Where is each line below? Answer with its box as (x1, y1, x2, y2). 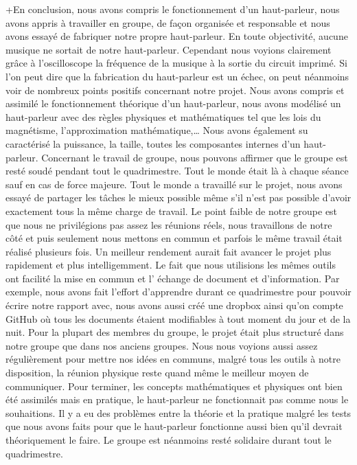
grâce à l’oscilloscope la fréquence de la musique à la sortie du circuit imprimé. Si (5, 56, 347, 70)
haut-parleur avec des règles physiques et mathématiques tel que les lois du (5, 109, 321, 124)
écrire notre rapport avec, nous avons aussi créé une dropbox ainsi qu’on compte (5, 298, 343, 313)
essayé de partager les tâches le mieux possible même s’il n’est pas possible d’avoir (5, 190, 352, 205)
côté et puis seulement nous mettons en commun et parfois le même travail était (5, 231, 343, 245)
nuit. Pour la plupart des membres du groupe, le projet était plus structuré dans (5, 325, 344, 339)
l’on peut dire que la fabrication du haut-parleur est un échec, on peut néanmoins (5, 69, 349, 83)
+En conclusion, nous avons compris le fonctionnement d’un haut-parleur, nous (5, 2, 340, 16)
